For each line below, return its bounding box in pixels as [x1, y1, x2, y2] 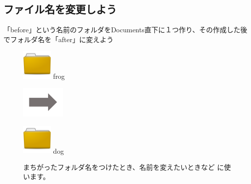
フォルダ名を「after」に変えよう [10, 34, 114, 44]
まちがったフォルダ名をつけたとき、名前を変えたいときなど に [23, 161, 224, 172]
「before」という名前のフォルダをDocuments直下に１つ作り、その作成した [3, 24, 241, 35]
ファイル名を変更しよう [3, 1, 117, 17]
